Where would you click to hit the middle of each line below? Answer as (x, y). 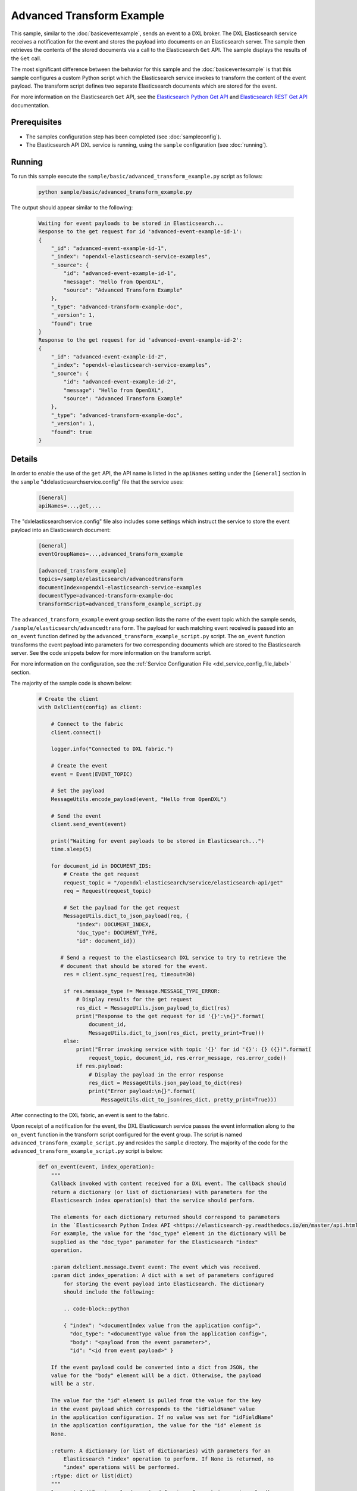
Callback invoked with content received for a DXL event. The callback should (169, 1184)
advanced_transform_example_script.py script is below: (87, 1151)
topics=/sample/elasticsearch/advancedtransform (111, 579)
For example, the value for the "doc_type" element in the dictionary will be (169, 1234)
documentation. (30, 105)
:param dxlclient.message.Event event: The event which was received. (156, 1267)
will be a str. (73, 1384)
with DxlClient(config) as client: (90, 707)
